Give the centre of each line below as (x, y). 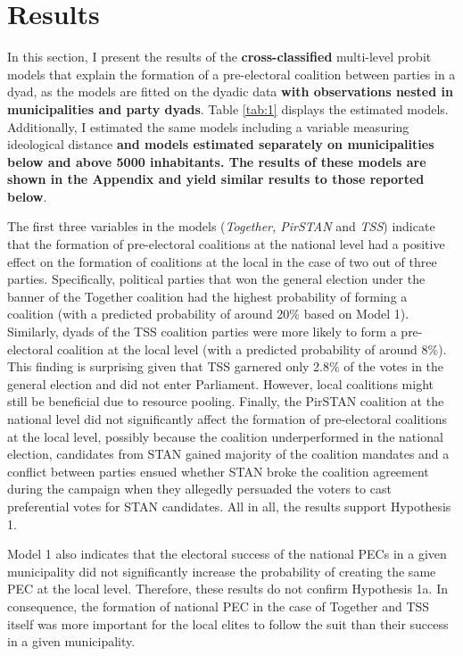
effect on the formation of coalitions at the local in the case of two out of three (222, 261)
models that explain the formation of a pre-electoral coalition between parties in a (231, 74)
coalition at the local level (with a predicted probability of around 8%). (252, 349)
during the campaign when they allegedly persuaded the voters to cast (199, 489)
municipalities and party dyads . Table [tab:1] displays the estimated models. (228, 108)
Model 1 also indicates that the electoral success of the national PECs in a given (227, 554)
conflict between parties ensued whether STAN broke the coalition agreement (218, 471)
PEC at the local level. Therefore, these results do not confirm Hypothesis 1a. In (228, 589)
